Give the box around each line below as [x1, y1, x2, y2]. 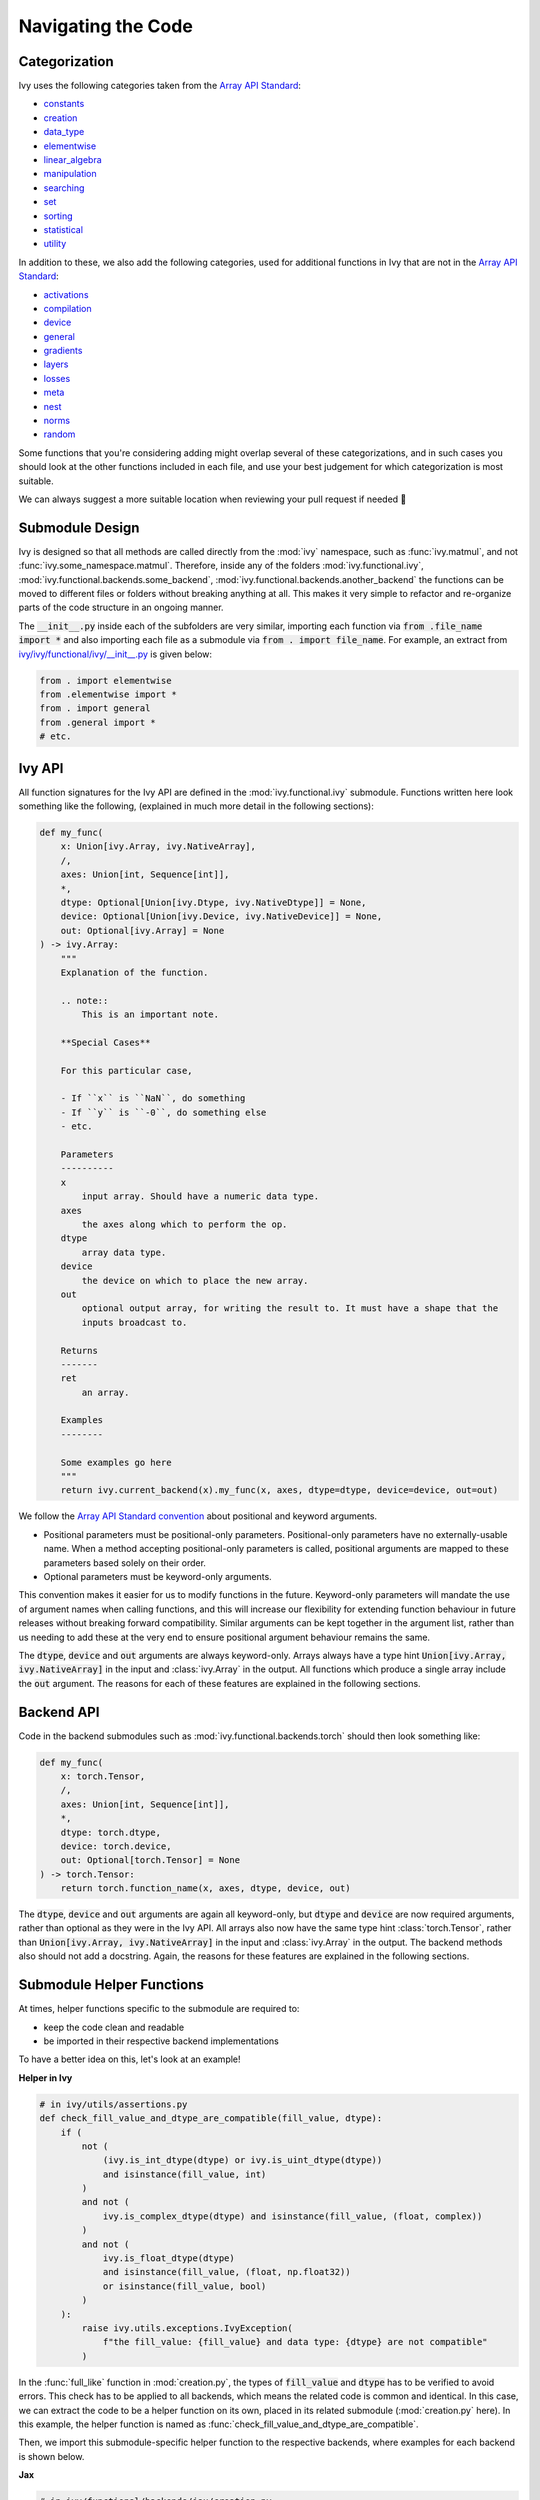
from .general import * [39, 716, 157, 728]
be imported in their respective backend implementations [43, 2035, 279, 2047]
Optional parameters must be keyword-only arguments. [43, 1570, 272, 1582]
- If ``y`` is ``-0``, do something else [60, 1106, 267, 1118]
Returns [60, 1345, 99, 1356]
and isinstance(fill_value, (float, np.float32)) [102, 2266, 351, 2278]
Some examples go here [60, 1456, 172, 1468]
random [43, 428, 76, 440]
